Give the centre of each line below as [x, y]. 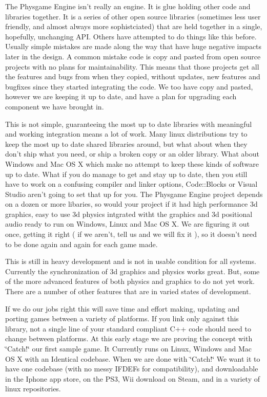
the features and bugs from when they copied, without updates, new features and [133, 76]
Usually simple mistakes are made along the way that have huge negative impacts [133, 46]
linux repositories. [33, 389]
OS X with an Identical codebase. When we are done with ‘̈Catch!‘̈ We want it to [133, 358]
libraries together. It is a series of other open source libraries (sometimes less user [133, 16]
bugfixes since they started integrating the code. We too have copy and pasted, [129, 86]
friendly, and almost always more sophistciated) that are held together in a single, [134, 26]
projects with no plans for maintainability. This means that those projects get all [132, 66]
